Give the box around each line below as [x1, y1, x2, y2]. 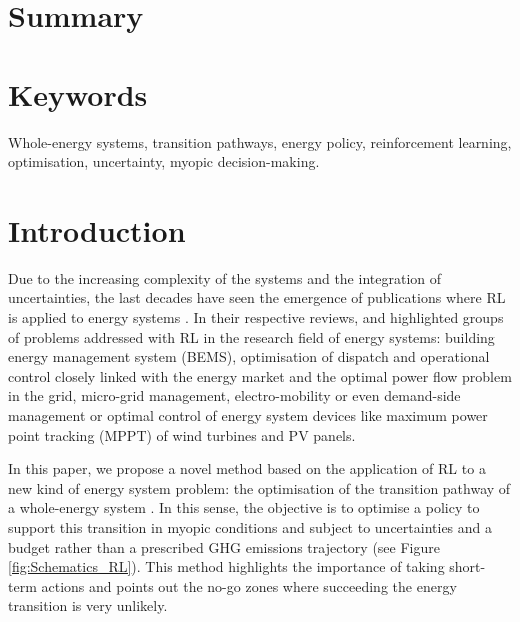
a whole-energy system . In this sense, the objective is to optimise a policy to [8, 497, 480, 518]
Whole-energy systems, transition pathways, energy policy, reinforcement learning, [8, 131, 512, 152]
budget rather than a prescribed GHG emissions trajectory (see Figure [8, 536, 440, 557]
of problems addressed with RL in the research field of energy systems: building [8, 326, 495, 347]
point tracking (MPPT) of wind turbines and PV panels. [8, 424, 356, 445]
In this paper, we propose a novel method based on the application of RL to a [8, 458, 486, 479]
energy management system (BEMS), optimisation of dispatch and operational [8, 346, 490, 367]
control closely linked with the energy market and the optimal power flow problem [8, 365, 512, 386]
